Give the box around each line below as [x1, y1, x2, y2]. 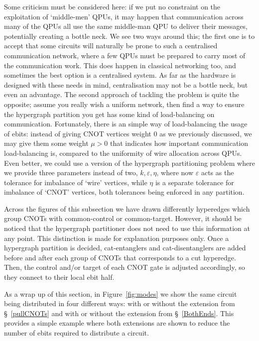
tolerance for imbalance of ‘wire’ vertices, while [4, 177, 147, 187]
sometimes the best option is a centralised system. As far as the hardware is [4, 70, 236, 80]
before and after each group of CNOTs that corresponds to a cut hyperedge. [4, 252, 236, 262]
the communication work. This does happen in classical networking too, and [4, 60, 236, 70]
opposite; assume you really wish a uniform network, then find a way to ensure [4, 99, 245, 109]
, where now [156, 167, 194, 178]
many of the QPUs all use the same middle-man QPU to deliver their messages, [4, 21, 248, 31]
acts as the [201, 167, 234, 178]
